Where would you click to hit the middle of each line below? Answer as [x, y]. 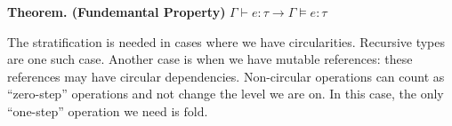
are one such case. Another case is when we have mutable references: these [210, 59]
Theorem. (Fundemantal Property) [117, 12]
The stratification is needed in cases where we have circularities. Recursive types [226, 41]
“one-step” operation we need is [93, 110]
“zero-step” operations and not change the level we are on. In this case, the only [226, 94]
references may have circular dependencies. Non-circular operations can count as [226, 76]
